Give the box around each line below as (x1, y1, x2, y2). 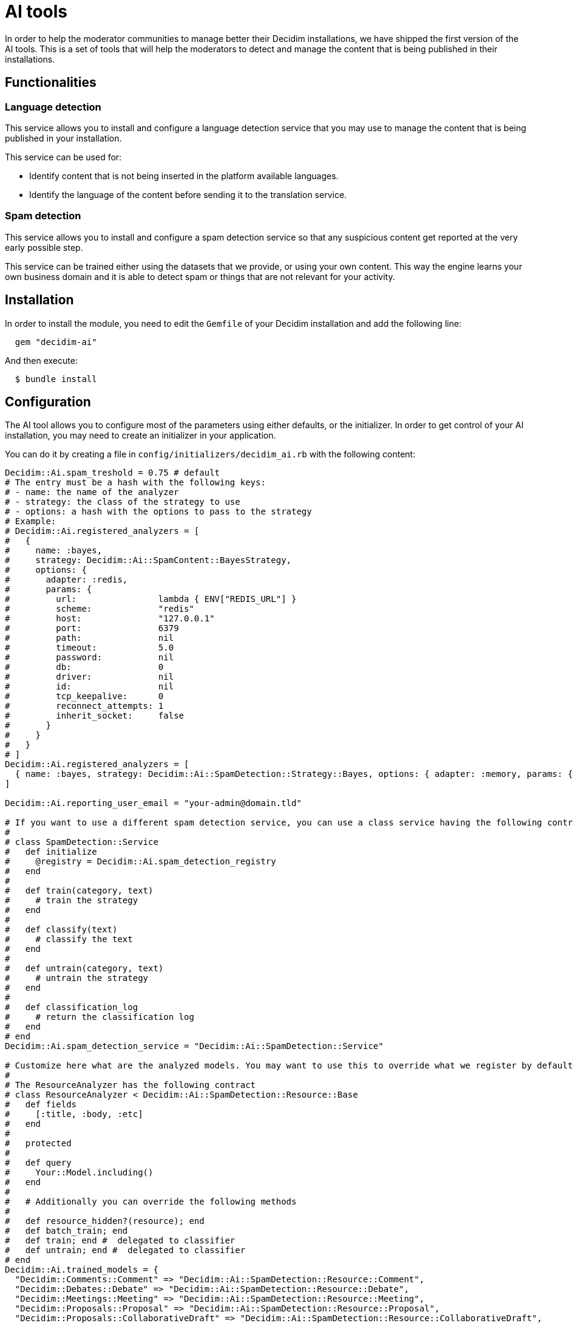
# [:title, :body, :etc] (5, 1109, 143, 1120)
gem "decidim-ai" (15, 337, 97, 347)
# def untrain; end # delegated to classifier (5, 1245, 246, 1256)
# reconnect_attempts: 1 (5, 701, 164, 711)
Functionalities (5, 75, 97, 91)
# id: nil (5, 682, 174, 692)
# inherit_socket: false (5, 711, 185, 721)
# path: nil (5, 633, 174, 643)
